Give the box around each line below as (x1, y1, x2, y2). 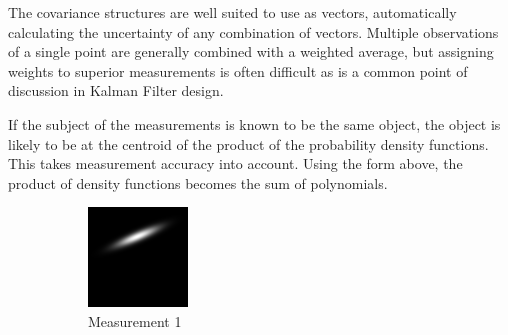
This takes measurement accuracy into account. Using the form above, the (8, 153, 463, 174)
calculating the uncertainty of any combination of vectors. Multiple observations (8, 21, 499, 42)
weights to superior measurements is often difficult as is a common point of (8, 60, 468, 81)
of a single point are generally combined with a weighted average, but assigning (8, 41, 494, 62)
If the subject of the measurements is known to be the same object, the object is (8, 113, 501, 134)
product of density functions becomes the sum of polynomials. (8, 172, 388, 193)
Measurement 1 (88, 310, 182, 331)
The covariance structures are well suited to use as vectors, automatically (8, 2, 457, 22)
